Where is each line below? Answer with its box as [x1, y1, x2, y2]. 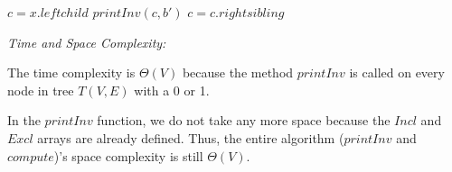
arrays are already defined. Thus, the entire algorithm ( [37, 128, 344, 147]
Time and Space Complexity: [7, 32, 166, 51]
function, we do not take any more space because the [97, 111, 391, 130]
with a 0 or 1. [134, 80, 210, 99]
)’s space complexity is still [53, 146, 203, 165]
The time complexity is [7, 63, 136, 82]
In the [7, 111, 41, 130]
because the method [182, 63, 294, 82]
